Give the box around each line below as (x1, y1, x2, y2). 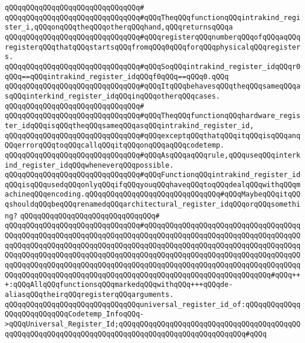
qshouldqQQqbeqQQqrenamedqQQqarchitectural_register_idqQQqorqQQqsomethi (5, 200, 301, 209)
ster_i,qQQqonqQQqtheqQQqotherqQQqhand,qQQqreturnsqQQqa (5, 23, 233, 32)
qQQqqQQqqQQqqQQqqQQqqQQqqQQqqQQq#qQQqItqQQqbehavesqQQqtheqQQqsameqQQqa (5, 82, 301, 91)
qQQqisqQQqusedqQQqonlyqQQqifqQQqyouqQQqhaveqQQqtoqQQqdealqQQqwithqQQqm (5, 180, 301, 189)
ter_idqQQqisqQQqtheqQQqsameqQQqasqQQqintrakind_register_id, (5, 121, 254, 130)
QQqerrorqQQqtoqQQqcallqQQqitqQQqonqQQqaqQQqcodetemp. (5, 141, 225, 150)
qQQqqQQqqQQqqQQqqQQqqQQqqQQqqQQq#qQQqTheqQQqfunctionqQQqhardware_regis (5, 112, 301, 120)
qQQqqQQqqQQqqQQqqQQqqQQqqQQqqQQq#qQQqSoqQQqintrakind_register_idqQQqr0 (5, 62, 301, 71)
